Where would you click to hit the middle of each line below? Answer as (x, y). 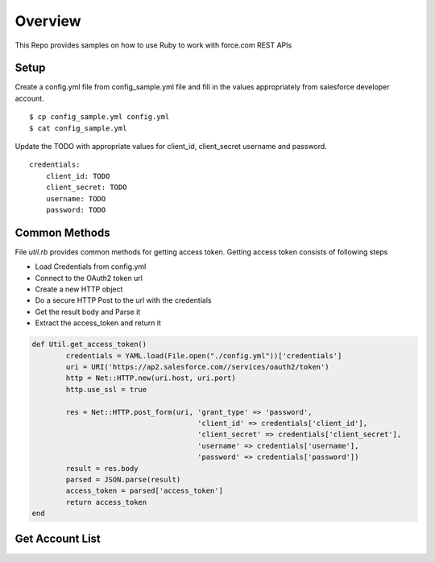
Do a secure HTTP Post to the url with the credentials (123, 300)
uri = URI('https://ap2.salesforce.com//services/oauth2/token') (197, 367)
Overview (48, 21)
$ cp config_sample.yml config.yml (99, 117)
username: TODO (76, 198)
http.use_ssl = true (106, 389)
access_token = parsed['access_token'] (144, 491)
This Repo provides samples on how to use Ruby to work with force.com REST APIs (153, 45)
